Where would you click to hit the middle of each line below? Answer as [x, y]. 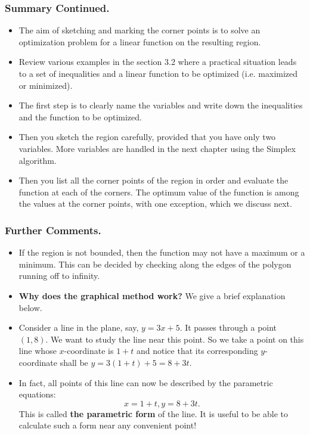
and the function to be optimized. [80, 116]
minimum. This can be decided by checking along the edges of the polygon [155, 264]
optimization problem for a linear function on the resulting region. [140, 41]
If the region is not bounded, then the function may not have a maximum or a [162, 252]
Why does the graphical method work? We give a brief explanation [152, 295]
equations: [37, 394]
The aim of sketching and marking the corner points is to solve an [139, 30]
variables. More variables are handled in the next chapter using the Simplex [157, 148]
